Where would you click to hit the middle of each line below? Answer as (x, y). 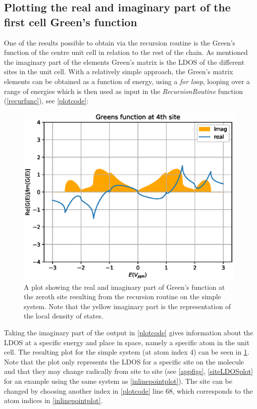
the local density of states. (64, 316)
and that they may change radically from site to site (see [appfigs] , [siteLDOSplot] (128, 371)
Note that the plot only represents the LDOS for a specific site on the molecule (124, 361)
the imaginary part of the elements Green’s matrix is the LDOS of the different (124, 62)
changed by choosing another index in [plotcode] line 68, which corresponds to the (128, 390)
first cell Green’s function (71, 22)
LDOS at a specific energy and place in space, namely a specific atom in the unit (127, 342)
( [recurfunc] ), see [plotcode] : (46, 101)
